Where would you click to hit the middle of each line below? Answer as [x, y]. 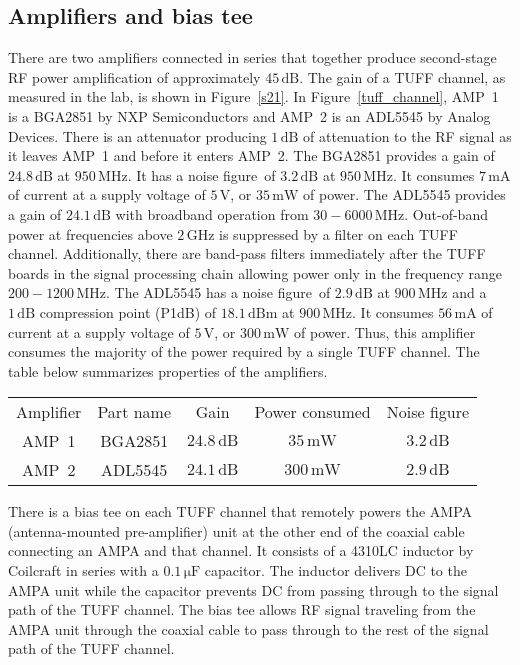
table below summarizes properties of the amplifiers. [168, 370]
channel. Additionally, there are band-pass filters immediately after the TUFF [247, 253]
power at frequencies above [90, 233]
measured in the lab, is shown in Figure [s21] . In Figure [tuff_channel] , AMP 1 [253, 96]
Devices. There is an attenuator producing [137, 135]
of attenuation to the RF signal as [407, 135]
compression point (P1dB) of [128, 311]
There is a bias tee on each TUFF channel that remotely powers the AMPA [240, 511]
